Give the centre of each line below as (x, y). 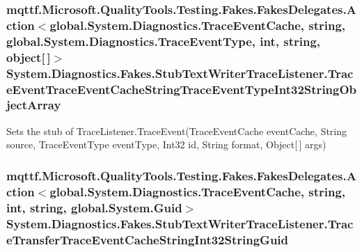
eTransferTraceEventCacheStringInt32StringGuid (148, 239)
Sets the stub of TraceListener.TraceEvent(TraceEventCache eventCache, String (177, 131)
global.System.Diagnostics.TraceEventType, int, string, (164, 41)
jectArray (34, 105)
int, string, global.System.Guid (94, 207)
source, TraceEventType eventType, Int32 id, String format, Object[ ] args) (166, 144)
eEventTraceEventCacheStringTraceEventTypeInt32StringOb (182, 89)
